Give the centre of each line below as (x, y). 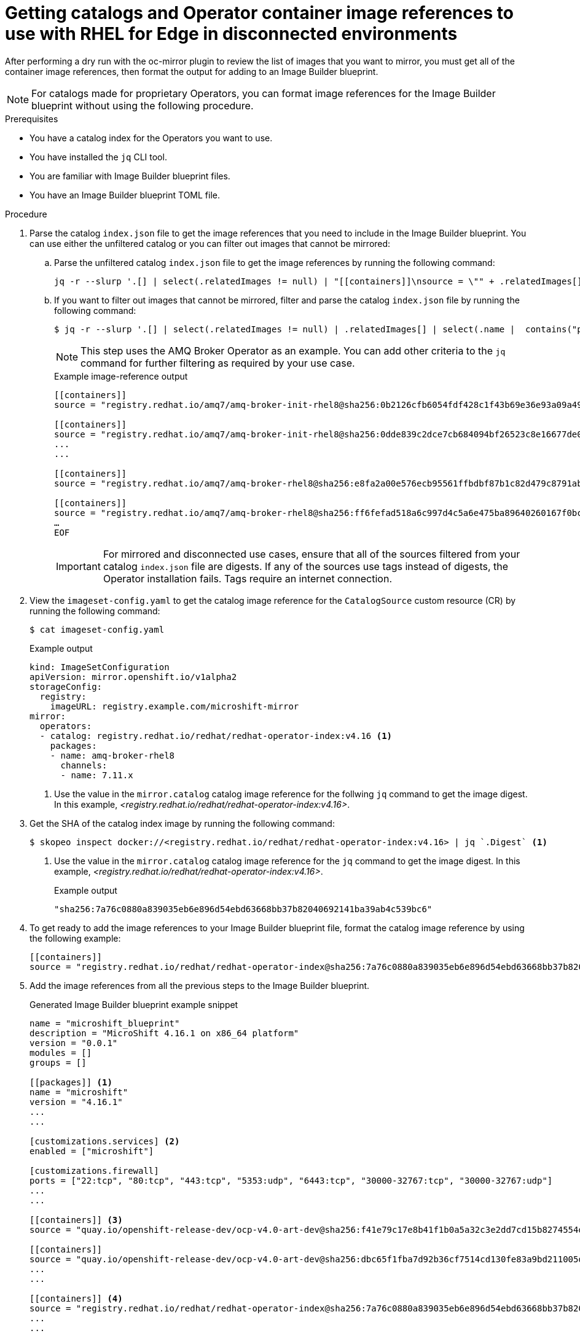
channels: (84, 765)
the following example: (75, 938)
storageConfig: (66, 686)
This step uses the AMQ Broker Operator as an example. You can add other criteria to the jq (293, 350)
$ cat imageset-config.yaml (97, 629)
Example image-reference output (121, 376)
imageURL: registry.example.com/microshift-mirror (174, 706)
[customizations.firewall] (94, 1170)
